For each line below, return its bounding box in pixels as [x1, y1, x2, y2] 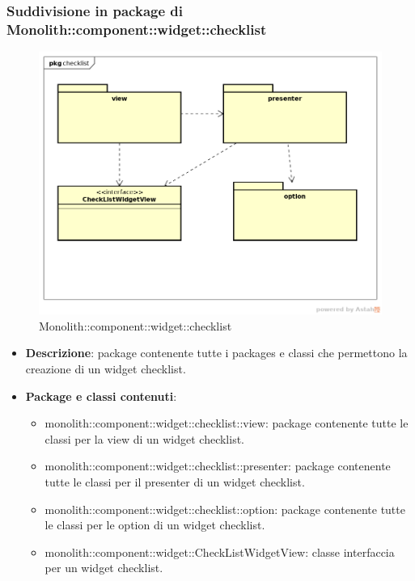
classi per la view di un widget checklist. [44, 430, 245, 447]
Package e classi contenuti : [25, 387, 177, 404]
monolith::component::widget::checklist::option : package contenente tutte [44, 500, 405, 517]
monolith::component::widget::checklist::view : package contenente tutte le [44, 415, 409, 432]
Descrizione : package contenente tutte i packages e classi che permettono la [25, 344, 408, 361]
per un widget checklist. [44, 559, 163, 576]
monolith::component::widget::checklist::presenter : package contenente [44, 457, 391, 474]
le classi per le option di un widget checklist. [44, 516, 265, 533]
